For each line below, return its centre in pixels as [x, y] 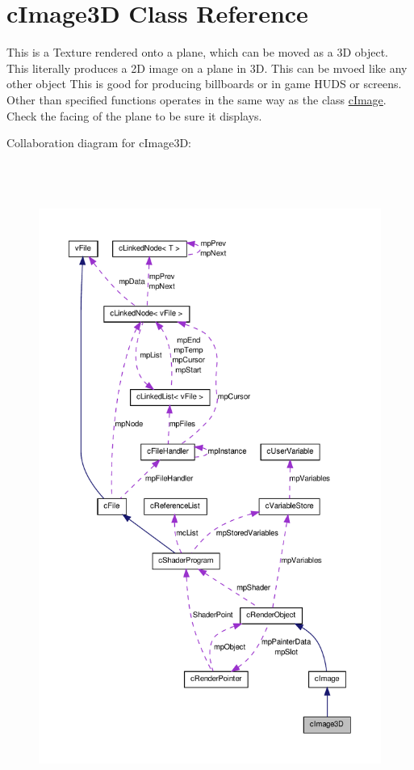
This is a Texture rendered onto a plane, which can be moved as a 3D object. [198, 52]
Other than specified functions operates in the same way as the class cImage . [197, 99]
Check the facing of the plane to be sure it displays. [134, 115]
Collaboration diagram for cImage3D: [99, 143]
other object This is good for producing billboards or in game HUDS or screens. [204, 84]
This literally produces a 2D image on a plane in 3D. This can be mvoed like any [207, 68]
